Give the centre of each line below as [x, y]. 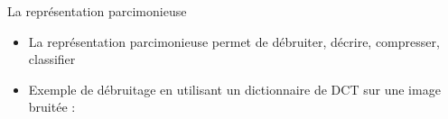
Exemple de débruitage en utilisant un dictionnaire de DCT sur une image [234, 89]
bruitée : [52, 107]
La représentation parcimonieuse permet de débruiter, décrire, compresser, [234, 41]
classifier [52, 59]
